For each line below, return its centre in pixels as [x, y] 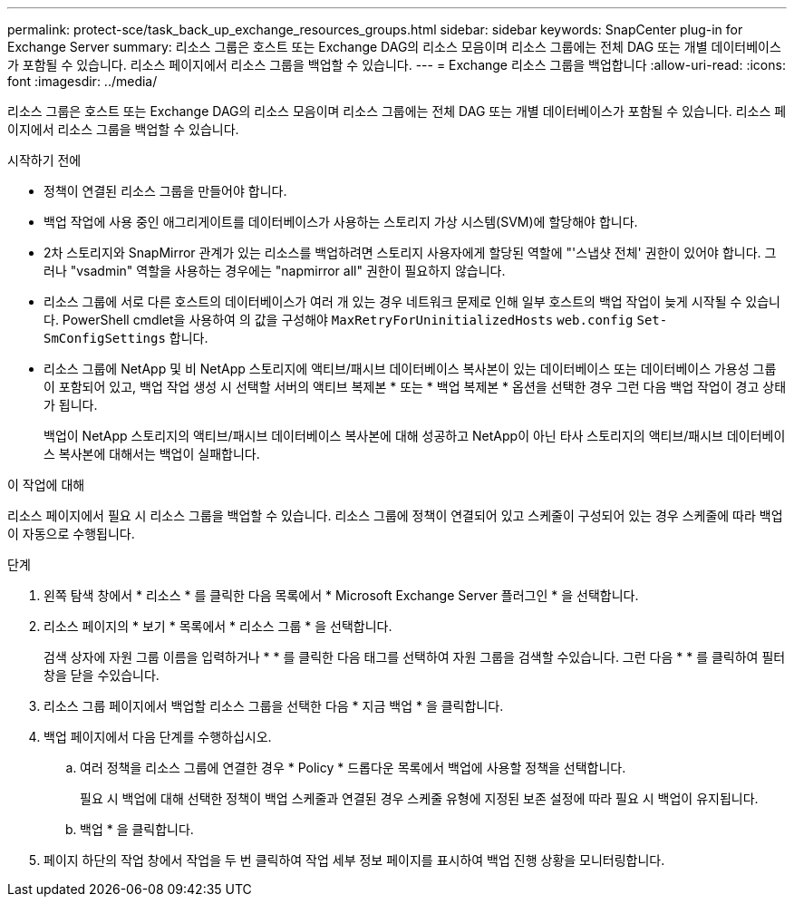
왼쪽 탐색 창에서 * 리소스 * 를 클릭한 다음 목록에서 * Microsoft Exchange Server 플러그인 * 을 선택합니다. [341, 595]
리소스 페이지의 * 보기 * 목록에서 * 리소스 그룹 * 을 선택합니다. [218, 626]
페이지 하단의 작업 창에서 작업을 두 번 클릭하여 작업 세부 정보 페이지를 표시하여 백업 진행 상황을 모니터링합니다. [354, 860]
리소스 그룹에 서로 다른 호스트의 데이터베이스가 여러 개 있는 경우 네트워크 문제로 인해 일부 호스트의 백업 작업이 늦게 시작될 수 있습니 [412, 301]
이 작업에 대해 [46, 485]
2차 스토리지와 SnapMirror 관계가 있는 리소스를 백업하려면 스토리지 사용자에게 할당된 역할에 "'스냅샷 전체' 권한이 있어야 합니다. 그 [410, 253]
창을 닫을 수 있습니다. [102, 675]
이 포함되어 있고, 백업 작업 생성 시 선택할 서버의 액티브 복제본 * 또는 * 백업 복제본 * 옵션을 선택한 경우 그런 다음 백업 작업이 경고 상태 [415, 387]
